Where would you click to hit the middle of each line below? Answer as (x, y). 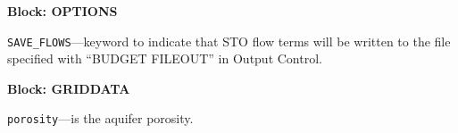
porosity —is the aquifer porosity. (100, 118)
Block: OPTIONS (62, 11)
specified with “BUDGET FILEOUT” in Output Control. (165, 58)
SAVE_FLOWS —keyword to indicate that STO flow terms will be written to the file (229, 41)
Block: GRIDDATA (69, 88)
